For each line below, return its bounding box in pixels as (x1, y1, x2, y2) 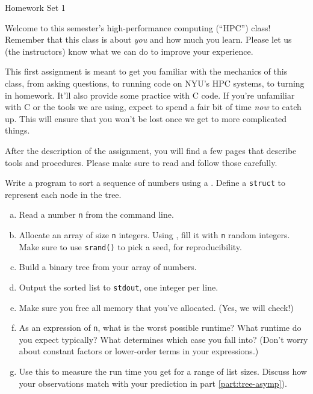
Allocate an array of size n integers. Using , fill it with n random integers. (19, 229, 290, 241)
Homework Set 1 (5, 1, 66, 13)
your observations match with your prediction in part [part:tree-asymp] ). (19, 377, 287, 389)
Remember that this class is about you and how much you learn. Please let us (5, 33, 292, 46)
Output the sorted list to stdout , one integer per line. (19, 280, 218, 293)
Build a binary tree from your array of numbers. (19, 260, 197, 273)
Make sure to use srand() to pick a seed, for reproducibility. (19, 240, 242, 253)
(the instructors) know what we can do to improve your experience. (5, 45, 253, 57)
